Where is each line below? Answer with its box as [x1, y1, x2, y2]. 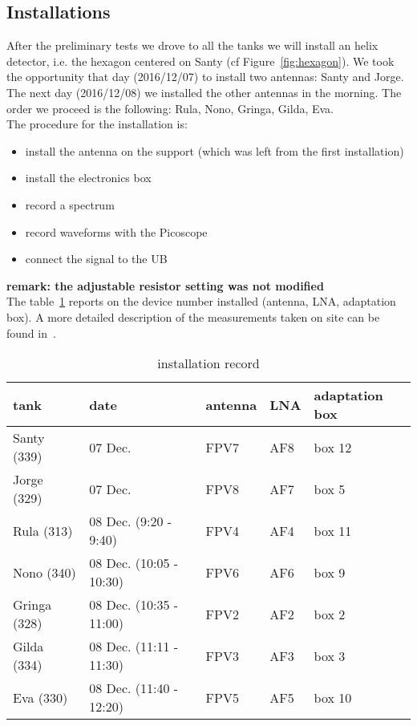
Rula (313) [13, 521, 73, 540]
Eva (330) [13, 687, 68, 707]
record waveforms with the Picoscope [25, 223, 208, 240]
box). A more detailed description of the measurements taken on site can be [6, 308, 380, 325]
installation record [157, 354, 260, 373]
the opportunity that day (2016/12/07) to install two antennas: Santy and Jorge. [6, 68, 404, 85]
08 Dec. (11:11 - [89, 637, 179, 656]
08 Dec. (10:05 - [89, 554, 179, 573]
